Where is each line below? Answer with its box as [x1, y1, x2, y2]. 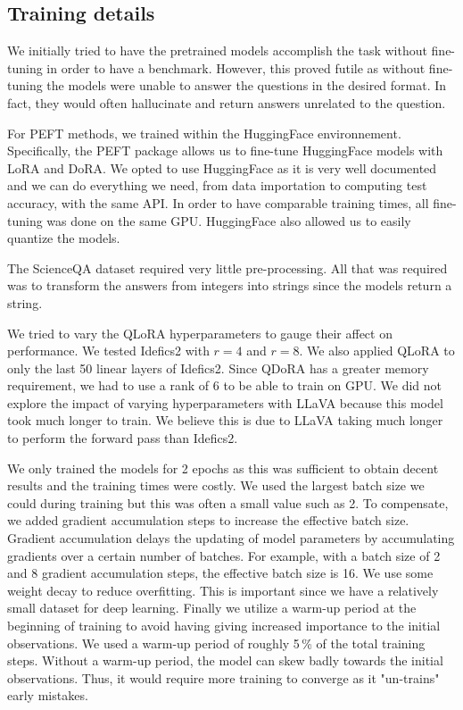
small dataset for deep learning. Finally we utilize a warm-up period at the [7, 598, 417, 617]
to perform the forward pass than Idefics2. [7, 429, 238, 447]
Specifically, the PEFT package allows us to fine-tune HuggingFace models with [7, 141, 443, 160]
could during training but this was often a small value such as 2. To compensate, [7, 493, 449, 512]
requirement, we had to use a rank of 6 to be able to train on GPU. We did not [7, 376, 442, 395]
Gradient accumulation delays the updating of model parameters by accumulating [7, 529, 455, 547]
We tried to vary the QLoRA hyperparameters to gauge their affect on [7, 323, 393, 342]
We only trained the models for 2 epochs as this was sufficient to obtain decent [7, 458, 439, 477]
